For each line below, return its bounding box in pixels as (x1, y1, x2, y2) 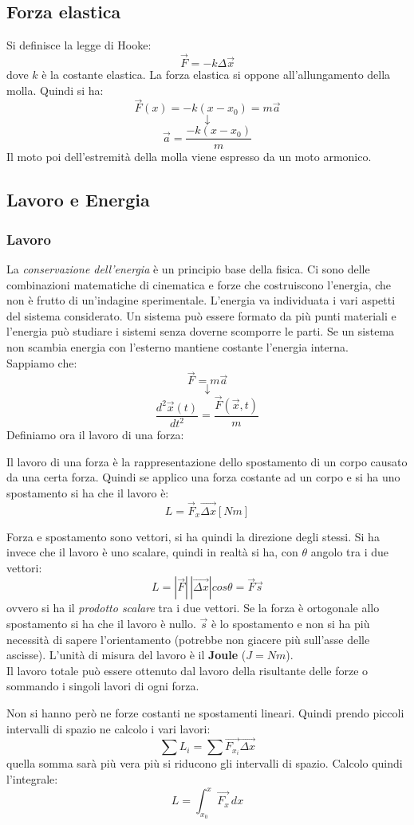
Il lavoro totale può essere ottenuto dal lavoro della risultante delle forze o (6, 662, 369, 678)
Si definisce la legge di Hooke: (6, 37, 152, 53)
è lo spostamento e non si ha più (211, 615, 370, 632)
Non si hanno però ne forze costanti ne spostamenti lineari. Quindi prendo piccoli (6, 704, 404, 721)
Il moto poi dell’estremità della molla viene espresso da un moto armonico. (6, 148, 372, 165)
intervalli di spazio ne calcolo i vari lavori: (6, 720, 211, 737)
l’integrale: (6, 770, 58, 787)
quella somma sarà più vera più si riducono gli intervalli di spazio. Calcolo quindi (6, 755, 403, 772)
